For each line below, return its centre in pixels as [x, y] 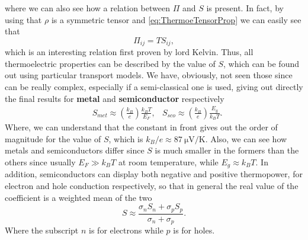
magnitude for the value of [53, 138]
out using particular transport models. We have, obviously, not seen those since [149, 75]
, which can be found [262, 63]
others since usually [40, 161]
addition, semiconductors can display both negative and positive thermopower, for [154, 174]
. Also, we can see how [246, 138]
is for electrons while [126, 230]
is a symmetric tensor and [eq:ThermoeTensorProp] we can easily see [176, 19]
